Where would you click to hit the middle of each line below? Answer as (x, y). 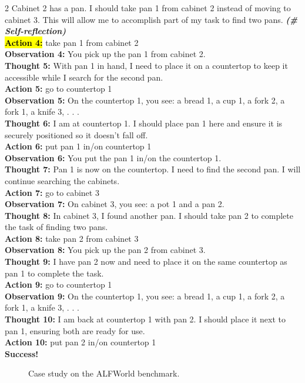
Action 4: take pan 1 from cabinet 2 (72, 42)
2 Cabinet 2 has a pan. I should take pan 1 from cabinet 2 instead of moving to (148, 8)
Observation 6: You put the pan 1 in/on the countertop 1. (113, 157)
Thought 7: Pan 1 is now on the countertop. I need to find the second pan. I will (153, 169)
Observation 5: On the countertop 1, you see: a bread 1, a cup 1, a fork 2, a (145, 100)
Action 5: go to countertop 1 (58, 89)
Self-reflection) (36, 31)
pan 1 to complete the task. (54, 273)
